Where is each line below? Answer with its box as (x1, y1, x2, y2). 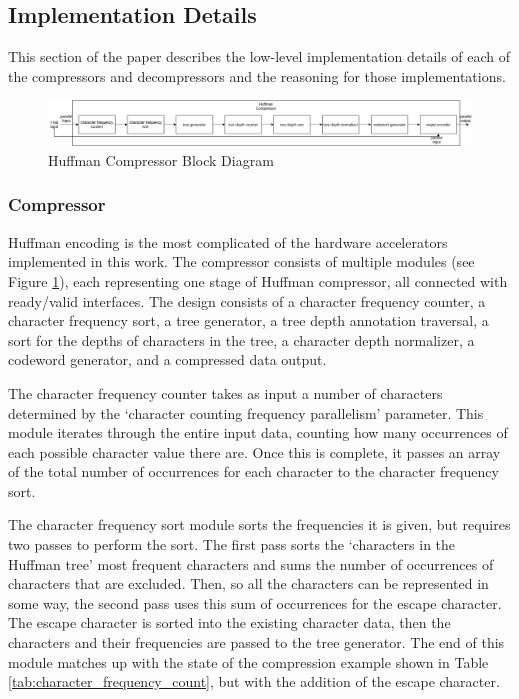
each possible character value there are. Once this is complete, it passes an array (8, 441, 501, 462)
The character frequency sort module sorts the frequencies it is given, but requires (8, 514, 511, 535)
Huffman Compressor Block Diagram (48, 149, 274, 170)
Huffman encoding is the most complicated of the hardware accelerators (8, 231, 448, 252)
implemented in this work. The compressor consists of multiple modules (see (8, 251, 475, 272)
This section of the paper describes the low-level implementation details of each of (8, 46, 511, 67)
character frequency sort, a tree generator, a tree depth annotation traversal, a (8, 310, 489, 331)
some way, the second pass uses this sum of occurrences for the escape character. (8, 592, 502, 613)
